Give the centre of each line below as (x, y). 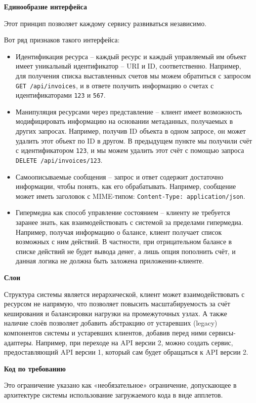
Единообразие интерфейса (45, 6)
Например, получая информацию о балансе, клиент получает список (119, 232)
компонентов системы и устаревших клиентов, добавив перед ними (106, 332)
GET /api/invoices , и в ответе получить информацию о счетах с (115, 85)
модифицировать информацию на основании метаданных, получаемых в (124, 121)
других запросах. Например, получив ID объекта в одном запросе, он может (131, 131)
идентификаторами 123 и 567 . (61, 95)
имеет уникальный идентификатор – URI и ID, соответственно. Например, (128, 66)
